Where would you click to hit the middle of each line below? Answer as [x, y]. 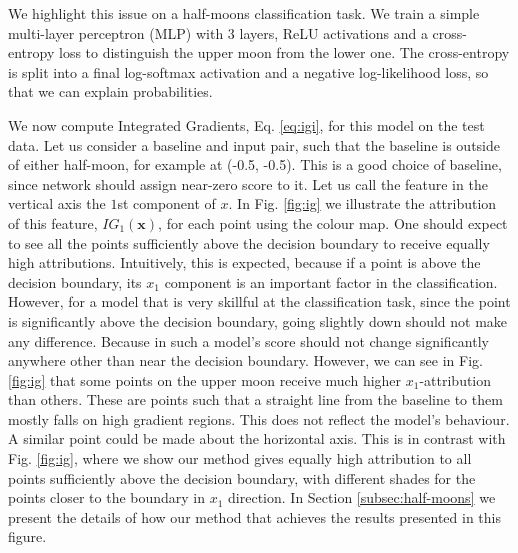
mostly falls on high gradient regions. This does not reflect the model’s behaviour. [259, 418]
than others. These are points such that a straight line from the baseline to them [255, 399]
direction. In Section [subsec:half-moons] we [362, 497]
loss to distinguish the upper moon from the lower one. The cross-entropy [284, 52]
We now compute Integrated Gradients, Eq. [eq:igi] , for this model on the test [246, 124]
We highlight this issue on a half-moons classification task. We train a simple [244, 13]
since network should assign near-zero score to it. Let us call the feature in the [248, 183]
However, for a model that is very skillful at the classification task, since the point [259, 301]
